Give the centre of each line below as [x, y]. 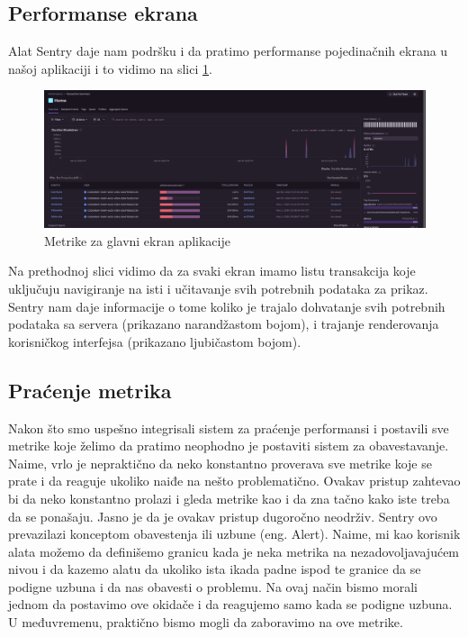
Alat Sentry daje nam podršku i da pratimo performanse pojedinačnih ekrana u [228, 51]
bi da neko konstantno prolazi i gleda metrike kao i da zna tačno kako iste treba [229, 498]
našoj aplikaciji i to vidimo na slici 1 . [110, 68]
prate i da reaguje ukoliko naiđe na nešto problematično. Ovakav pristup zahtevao [234, 481]
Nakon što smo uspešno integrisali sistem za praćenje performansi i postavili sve [229, 428]
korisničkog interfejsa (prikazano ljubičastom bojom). [155, 341]
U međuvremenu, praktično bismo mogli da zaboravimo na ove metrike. [206, 622]
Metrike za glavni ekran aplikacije [137, 240]
